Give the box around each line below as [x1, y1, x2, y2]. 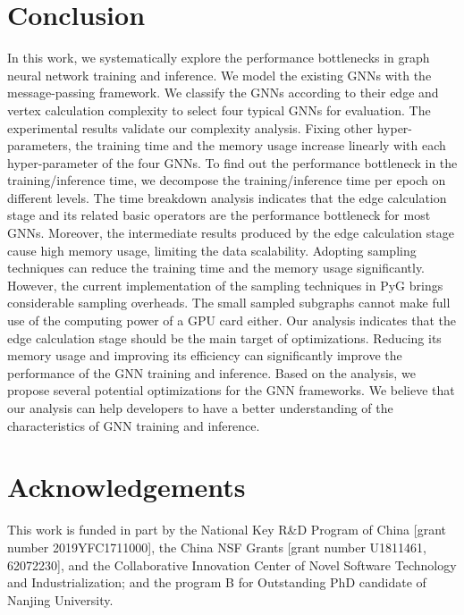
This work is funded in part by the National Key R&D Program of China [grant [7, 520, 446, 539]
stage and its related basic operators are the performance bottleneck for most [7, 206, 431, 224]
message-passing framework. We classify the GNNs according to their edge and [7, 83, 439, 102]
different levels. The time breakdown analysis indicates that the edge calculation [7, 188, 447, 206]
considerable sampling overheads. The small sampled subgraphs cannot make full [7, 293, 451, 312]
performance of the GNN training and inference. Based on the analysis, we [7, 363, 416, 382]
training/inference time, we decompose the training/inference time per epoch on [7, 171, 446, 190]
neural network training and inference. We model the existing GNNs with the [7, 65, 432, 84]
